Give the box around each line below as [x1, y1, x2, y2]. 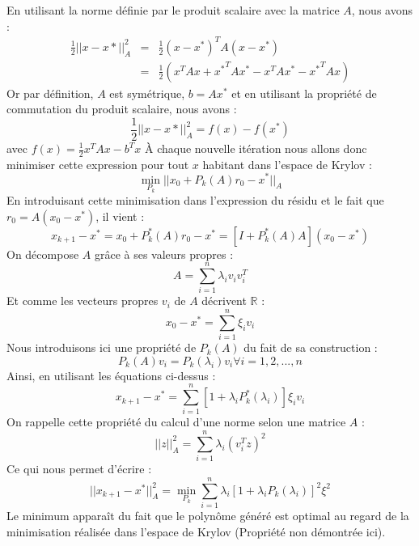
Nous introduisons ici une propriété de [6, 339, 197, 356]
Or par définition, [6, 84, 94, 101]
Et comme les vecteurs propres [6, 292, 159, 309]
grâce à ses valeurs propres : [94, 245, 234, 262]
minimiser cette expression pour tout [6, 155, 189, 172]
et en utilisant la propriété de [231, 84, 377, 101]
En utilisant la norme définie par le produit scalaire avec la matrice [6, 2, 340, 18]
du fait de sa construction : [243, 339, 378, 356]
